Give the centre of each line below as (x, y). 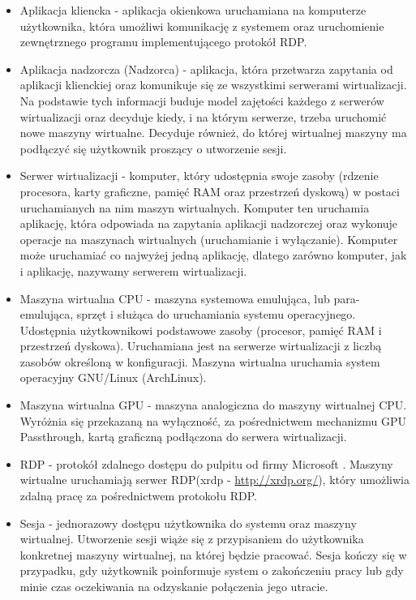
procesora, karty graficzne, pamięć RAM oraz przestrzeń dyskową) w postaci (210, 191)
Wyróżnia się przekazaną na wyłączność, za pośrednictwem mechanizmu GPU (213, 420)
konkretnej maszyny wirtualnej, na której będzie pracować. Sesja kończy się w (213, 554)
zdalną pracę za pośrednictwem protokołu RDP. (138, 496)
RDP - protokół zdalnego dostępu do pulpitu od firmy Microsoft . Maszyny (206, 463)
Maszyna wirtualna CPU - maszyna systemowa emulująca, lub (175, 298)
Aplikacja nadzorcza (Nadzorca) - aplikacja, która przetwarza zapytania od (206, 69)
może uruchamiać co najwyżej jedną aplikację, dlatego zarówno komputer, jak (213, 255)
